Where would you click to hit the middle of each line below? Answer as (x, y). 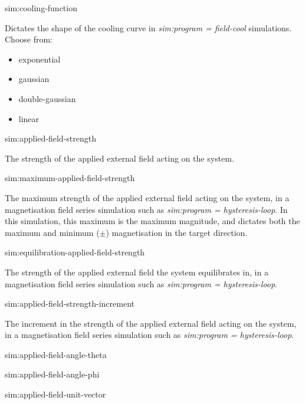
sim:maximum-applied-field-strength (70, 178)
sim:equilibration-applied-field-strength (75, 252)
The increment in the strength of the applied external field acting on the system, (151, 323)
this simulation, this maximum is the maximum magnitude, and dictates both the (152, 221)
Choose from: (29, 39)
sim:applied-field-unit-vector (55, 394)
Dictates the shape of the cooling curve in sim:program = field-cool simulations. (148, 27)
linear (29, 118)
